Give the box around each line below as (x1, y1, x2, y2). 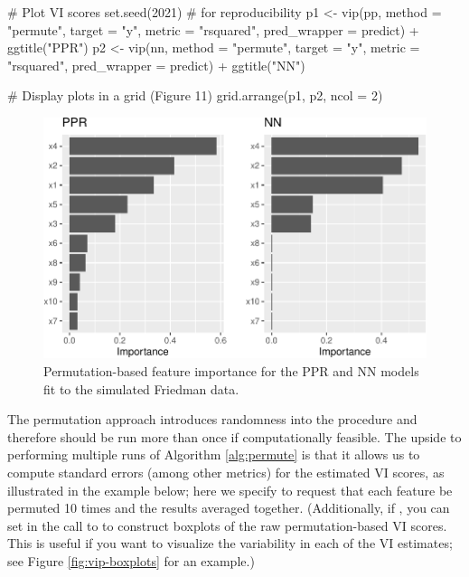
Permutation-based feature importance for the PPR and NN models (43, 361, 419, 380)
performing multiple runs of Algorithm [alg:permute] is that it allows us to (7, 445, 420, 464)
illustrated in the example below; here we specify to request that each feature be (7, 480, 453, 499)
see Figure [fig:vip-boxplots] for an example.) (7, 551, 255, 570)
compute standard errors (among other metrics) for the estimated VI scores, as (7, 462, 445, 481)
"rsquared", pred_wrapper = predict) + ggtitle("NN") (7, 55, 305, 74)
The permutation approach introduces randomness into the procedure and (7, 410, 417, 429)
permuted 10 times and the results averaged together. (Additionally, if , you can (7, 498, 450, 517)
